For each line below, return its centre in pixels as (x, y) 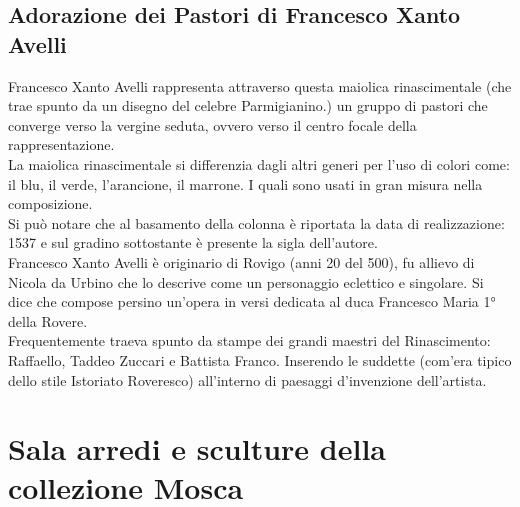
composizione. (50, 203)
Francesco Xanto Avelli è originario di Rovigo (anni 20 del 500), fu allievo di (241, 261)
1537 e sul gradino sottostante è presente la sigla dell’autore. (193, 242)
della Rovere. (48, 320)
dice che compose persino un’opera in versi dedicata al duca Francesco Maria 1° (252, 301)
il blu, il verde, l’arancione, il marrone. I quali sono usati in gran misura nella (245, 183)
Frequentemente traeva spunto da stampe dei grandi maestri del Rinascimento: (249, 340)
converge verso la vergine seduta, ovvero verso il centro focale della (212, 124)
